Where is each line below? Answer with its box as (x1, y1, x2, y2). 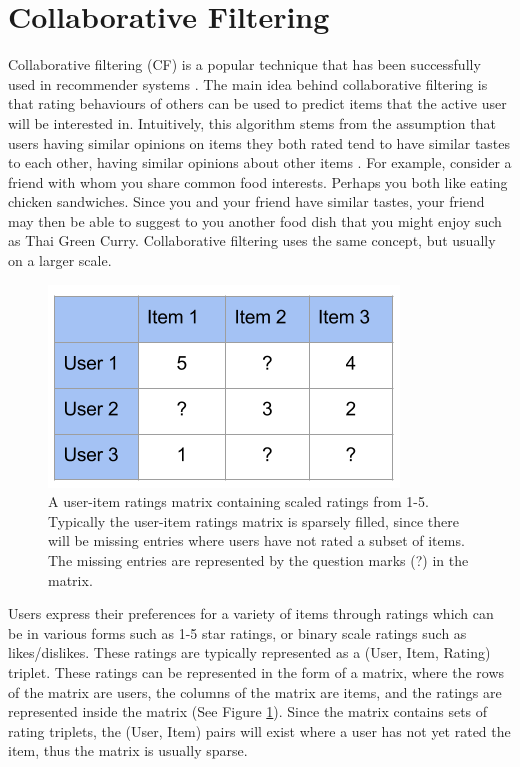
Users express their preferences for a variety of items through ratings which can (8, 603, 494, 624)
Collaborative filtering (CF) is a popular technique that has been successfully (8, 54, 481, 75)
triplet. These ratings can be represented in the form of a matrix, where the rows (8, 662, 505, 682)
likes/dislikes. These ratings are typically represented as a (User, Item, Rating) (8, 642, 491, 663)
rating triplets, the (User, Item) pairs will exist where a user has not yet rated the (8, 720, 511, 741)
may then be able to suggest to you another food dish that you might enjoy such (8, 210, 502, 231)
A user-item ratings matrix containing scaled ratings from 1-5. (48, 491, 429, 512)
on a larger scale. (8, 250, 112, 271)
